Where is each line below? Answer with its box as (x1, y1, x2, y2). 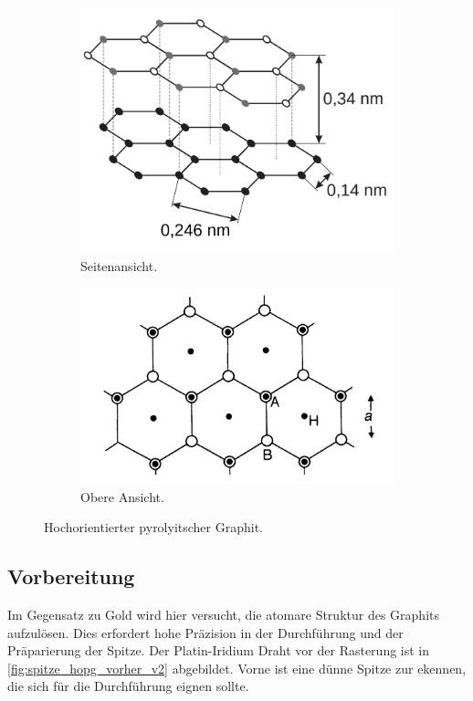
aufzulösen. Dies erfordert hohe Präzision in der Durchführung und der (7, 623, 404, 642)
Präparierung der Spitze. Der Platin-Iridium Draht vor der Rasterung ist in (7, 641, 430, 660)
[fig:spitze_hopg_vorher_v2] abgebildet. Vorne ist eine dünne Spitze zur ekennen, (7, 658, 467, 677)
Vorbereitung (7, 562, 135, 591)
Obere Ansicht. (80, 487, 164, 506)
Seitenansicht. (80, 256, 158, 275)
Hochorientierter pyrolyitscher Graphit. (44, 518, 264, 537)
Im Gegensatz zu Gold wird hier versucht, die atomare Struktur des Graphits (7, 604, 439, 623)
